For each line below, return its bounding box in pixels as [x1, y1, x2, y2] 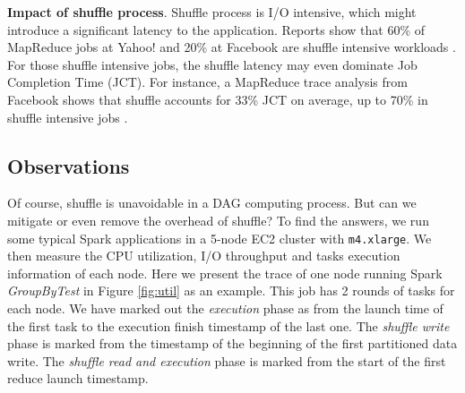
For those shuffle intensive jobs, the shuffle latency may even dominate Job [7, 55, 418, 73]
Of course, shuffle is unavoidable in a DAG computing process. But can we [7, 193, 417, 212]
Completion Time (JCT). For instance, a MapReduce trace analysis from [7, 73, 408, 91]
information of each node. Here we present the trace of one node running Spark [7, 263, 443, 282]
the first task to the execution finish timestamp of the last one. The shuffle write [7, 316, 450, 335]
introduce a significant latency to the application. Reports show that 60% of [7, 20, 426, 38]
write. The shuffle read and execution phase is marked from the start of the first [7, 351, 446, 370]
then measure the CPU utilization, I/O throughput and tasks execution [7, 246, 400, 265]
